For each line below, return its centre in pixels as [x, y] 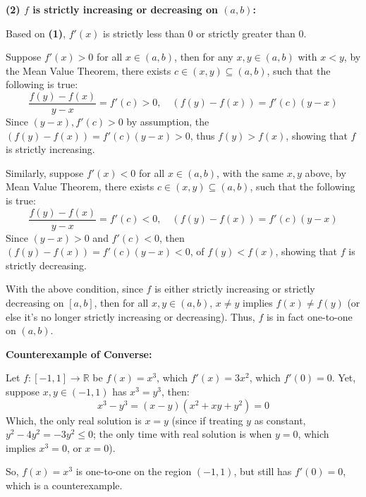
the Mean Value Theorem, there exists [89, 70]
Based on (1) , [36, 33]
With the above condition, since [74, 289]
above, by [325, 172]
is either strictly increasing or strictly [235, 289]
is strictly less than [144, 33]
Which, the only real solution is [74, 420]
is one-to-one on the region [134, 471]
